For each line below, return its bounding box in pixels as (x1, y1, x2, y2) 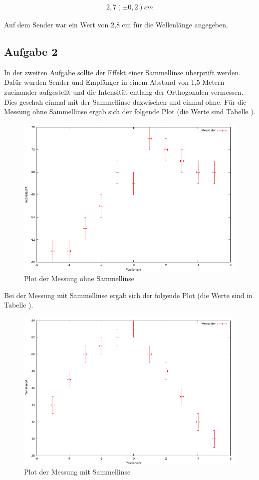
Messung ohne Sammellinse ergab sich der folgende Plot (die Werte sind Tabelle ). (4, 106, 256, 117)
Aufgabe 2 (4, 44, 58, 59)
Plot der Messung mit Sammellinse (24, 467, 131, 477)
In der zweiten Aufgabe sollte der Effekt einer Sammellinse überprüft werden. (4, 67, 241, 77)
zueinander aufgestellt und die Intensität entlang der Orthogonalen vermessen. (4, 87, 244, 97)
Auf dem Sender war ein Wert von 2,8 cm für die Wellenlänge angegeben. (4, 19, 228, 30)
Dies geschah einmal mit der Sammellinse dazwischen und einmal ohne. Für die (4, 96, 247, 107)
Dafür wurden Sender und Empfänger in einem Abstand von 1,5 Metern (4, 77, 225, 87)
